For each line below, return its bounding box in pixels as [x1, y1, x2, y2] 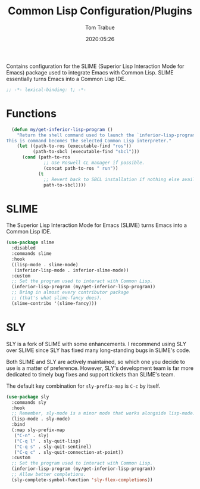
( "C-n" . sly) [14, 432, 49, 438]
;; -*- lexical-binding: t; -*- [6, 86, 86, 93]
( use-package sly [6, 394, 49, 400]
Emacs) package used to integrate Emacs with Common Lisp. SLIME [6, 68, 174, 76]
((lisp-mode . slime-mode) [11, 261, 79, 267]
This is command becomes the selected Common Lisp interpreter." [6, 138, 171, 144]
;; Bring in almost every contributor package [11, 289, 129, 295]
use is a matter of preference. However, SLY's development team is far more [6, 365, 194, 372]
